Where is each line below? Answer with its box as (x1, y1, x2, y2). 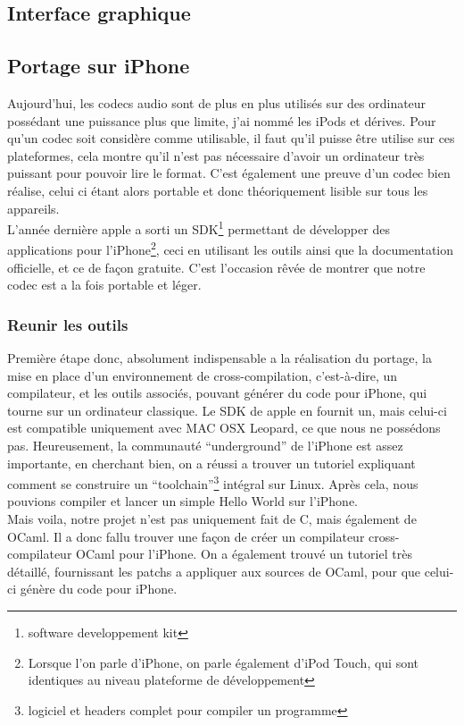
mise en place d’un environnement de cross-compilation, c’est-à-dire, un (7, 366, 398, 384)
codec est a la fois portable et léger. (7, 275, 202, 294)
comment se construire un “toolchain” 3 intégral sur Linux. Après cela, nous (7, 472, 418, 493)
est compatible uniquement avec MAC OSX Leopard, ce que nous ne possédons (7, 418, 441, 437)
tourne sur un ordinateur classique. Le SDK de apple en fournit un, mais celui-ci (7, 400, 447, 419)
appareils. (7, 198, 60, 217)
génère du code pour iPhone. (20, 579, 178, 598)
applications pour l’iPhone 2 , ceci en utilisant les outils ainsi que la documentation (7, 238, 454, 259)
